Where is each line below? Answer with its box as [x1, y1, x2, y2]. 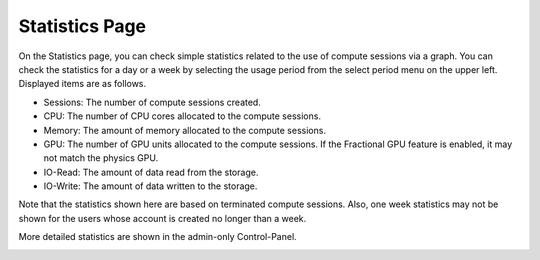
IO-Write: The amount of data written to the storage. [43, 180, 258, 192]
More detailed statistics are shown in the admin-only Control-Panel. [18, 231, 297, 243]
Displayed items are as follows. [18, 78, 147, 90]
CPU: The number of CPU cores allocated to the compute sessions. [43, 110, 322, 122]
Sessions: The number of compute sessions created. [43, 96, 262, 108]
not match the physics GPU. [43, 152, 159, 164]
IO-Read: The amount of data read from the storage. [43, 166, 259, 178]
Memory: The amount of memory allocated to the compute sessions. [43, 124, 327, 136]
